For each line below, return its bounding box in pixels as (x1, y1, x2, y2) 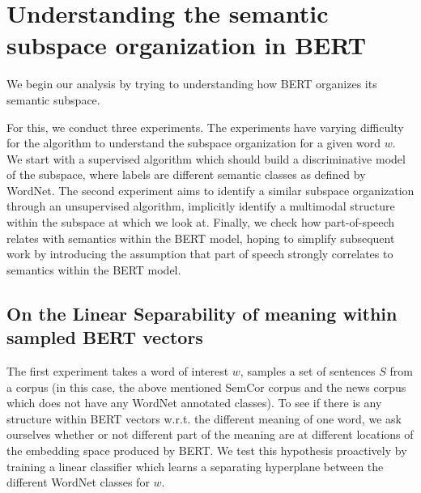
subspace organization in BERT (6, 28, 367, 62)
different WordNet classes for (6, 474, 150, 491)
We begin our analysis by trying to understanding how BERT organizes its (6, 75, 377, 92)
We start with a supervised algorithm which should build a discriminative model (6, 150, 406, 167)
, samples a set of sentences (240, 363, 376, 380)
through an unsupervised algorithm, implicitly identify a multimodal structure (6, 198, 395, 215)
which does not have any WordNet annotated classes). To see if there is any (6, 394, 382, 411)
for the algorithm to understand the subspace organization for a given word (6, 134, 381, 151)
